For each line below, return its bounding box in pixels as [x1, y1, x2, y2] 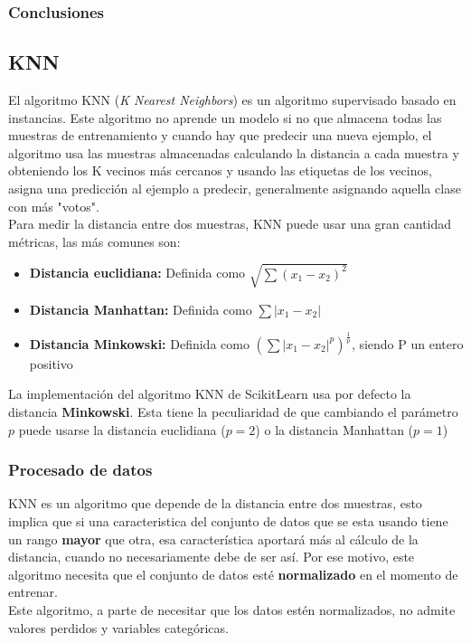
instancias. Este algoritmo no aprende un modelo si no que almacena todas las [8, 108, 442, 127]
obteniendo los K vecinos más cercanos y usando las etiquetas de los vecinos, [8, 161, 432, 180]
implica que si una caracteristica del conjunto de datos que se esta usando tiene [8, 512, 448, 531]
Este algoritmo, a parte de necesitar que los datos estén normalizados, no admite [8, 600, 456, 619]
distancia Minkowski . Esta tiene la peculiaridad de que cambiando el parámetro [8, 402, 458, 421]
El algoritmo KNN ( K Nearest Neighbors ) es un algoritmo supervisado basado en [8, 90, 457, 109]
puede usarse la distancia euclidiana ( [18, 420, 226, 439]
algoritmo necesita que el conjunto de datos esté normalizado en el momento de [8, 564, 458, 583]
